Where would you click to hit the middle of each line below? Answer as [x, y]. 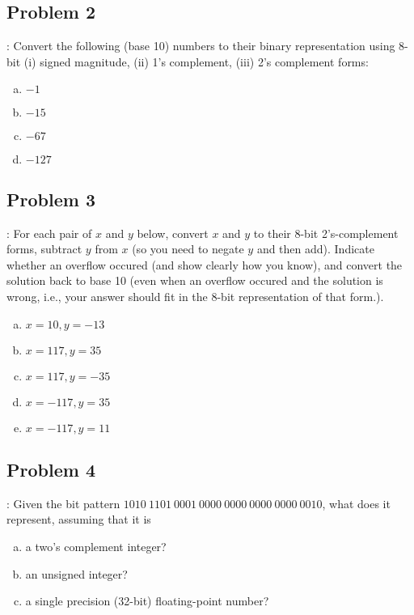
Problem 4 [51, 469]
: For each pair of [49, 233]
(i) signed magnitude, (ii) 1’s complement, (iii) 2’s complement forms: [196, 61]
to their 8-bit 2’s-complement [326, 233]
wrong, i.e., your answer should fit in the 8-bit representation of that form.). [195, 296]
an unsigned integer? [76, 573]
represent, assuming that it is [79, 519]
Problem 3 [51, 199]
